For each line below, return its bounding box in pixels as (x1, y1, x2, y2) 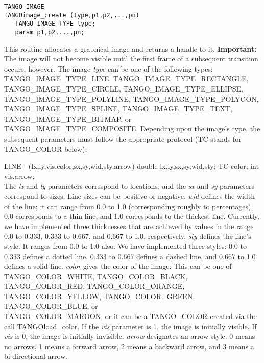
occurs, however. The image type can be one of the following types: (4, 63, 213, 74)
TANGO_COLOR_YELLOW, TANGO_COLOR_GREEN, (4, 290, 195, 301)
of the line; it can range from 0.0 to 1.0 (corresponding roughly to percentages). (4, 200, 253, 211)
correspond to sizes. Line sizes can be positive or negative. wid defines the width (4, 190, 255, 201)
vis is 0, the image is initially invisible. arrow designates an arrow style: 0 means (4, 331, 255, 342)
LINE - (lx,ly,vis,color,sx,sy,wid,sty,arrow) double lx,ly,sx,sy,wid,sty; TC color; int (4, 161, 259, 171)
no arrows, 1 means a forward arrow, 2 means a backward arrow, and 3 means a (4, 341, 254, 351)
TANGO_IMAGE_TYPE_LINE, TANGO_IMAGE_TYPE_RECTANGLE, (4, 73, 249, 84)
